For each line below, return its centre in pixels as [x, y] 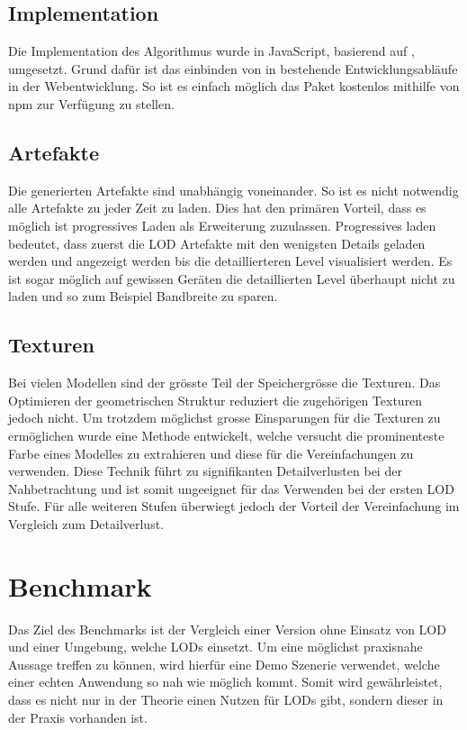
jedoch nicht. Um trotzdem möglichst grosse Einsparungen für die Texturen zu [225, 418]
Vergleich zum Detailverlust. [86, 523]
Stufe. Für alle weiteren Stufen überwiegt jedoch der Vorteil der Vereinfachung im [234, 506]
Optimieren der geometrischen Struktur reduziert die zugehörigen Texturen [216, 400]
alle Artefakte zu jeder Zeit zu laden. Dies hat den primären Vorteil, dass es [217, 208]
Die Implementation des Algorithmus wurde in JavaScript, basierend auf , [211, 51]
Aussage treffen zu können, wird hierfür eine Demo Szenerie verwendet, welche [224, 664]
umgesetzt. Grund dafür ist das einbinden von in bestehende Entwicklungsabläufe [233, 68]
